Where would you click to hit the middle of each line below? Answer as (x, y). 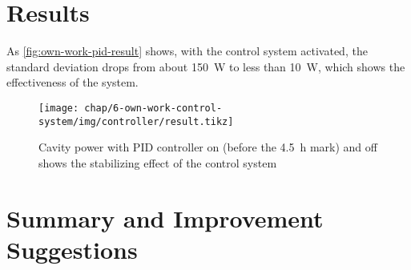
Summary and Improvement (165, 218)
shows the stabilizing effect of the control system (158, 162)
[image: (59, 108)
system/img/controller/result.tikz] (136, 121)
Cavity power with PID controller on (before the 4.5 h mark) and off (208, 147)
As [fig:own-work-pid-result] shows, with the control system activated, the (187, 51)
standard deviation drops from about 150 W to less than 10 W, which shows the (206, 66)
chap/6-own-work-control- (153, 108)
